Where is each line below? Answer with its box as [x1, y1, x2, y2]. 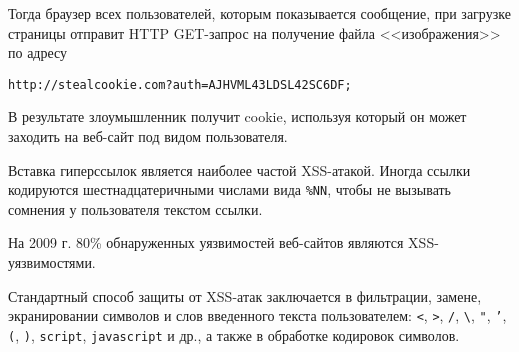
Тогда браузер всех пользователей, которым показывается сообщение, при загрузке [8, 3, 511, 23]
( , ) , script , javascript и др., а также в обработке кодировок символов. [8, 324, 460, 345]
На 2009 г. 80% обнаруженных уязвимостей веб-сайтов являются [8, 232, 404, 253]
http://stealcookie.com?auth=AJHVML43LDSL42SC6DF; [8, 77, 352, 92]
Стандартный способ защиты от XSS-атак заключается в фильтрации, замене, [8, 285, 482, 306]
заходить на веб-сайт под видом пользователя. [8, 126, 288, 147]
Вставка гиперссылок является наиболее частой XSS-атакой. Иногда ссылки [8, 159, 471, 180]
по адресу [8, 42, 68, 63]
